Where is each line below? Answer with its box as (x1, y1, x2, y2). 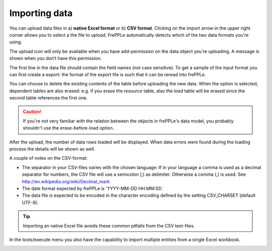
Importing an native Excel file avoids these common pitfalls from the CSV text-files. (23, 222, 195, 228)
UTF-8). (22, 199, 39, 205)
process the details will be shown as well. (9, 146, 96, 152)
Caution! (23, 108, 42, 115)
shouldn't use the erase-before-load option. (23, 125, 114, 131)
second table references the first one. (9, 95, 88, 101)
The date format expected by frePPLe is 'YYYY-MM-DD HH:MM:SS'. (22, 185, 164, 191)
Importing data (9, 8, 73, 19)
